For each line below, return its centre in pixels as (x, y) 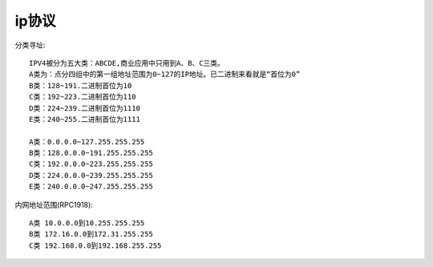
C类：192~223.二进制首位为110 (83, 97)
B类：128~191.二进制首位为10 (81, 85)
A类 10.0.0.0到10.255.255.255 (87, 223)
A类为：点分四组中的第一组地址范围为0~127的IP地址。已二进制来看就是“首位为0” (165, 75)
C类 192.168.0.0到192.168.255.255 (95, 245)
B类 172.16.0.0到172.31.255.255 (91, 234)
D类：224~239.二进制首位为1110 (85, 108)
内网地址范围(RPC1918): (54, 204)
